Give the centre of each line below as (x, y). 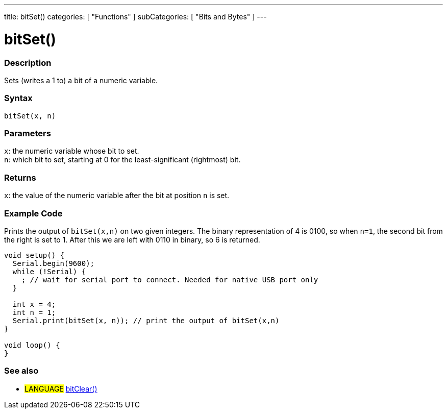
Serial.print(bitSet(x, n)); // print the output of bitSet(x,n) (146, 320)
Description (28, 63)
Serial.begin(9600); (54, 263)
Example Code (33, 213)
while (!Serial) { (49, 271)
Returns (20, 177)
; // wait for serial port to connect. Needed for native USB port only (170, 280)
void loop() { (32, 345)
